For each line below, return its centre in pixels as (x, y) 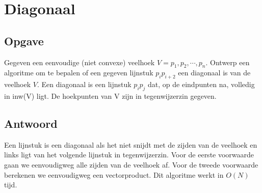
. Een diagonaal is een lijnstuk (84, 84)
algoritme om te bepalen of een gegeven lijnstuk (79, 73)
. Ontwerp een (228, 62)
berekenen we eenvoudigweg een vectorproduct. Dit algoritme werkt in (114, 174)
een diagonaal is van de (214, 73)
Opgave (24, 40)
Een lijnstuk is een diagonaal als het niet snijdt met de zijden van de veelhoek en (131, 144)
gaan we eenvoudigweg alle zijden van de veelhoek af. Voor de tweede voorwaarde (131, 164)
